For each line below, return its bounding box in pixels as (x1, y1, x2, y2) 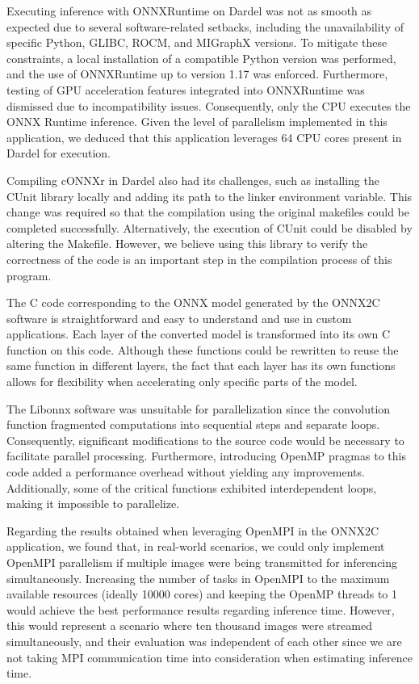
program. (6, 266, 52, 283)
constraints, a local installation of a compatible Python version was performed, (6, 49, 396, 66)
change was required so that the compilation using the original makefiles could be (6, 204, 409, 220)
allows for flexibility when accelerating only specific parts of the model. (6, 373, 358, 390)
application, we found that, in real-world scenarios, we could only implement (6, 538, 385, 555)
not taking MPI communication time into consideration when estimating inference (6, 648, 413, 665)
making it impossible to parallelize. (6, 495, 180, 512)
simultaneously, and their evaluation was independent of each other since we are (6, 632, 402, 649)
